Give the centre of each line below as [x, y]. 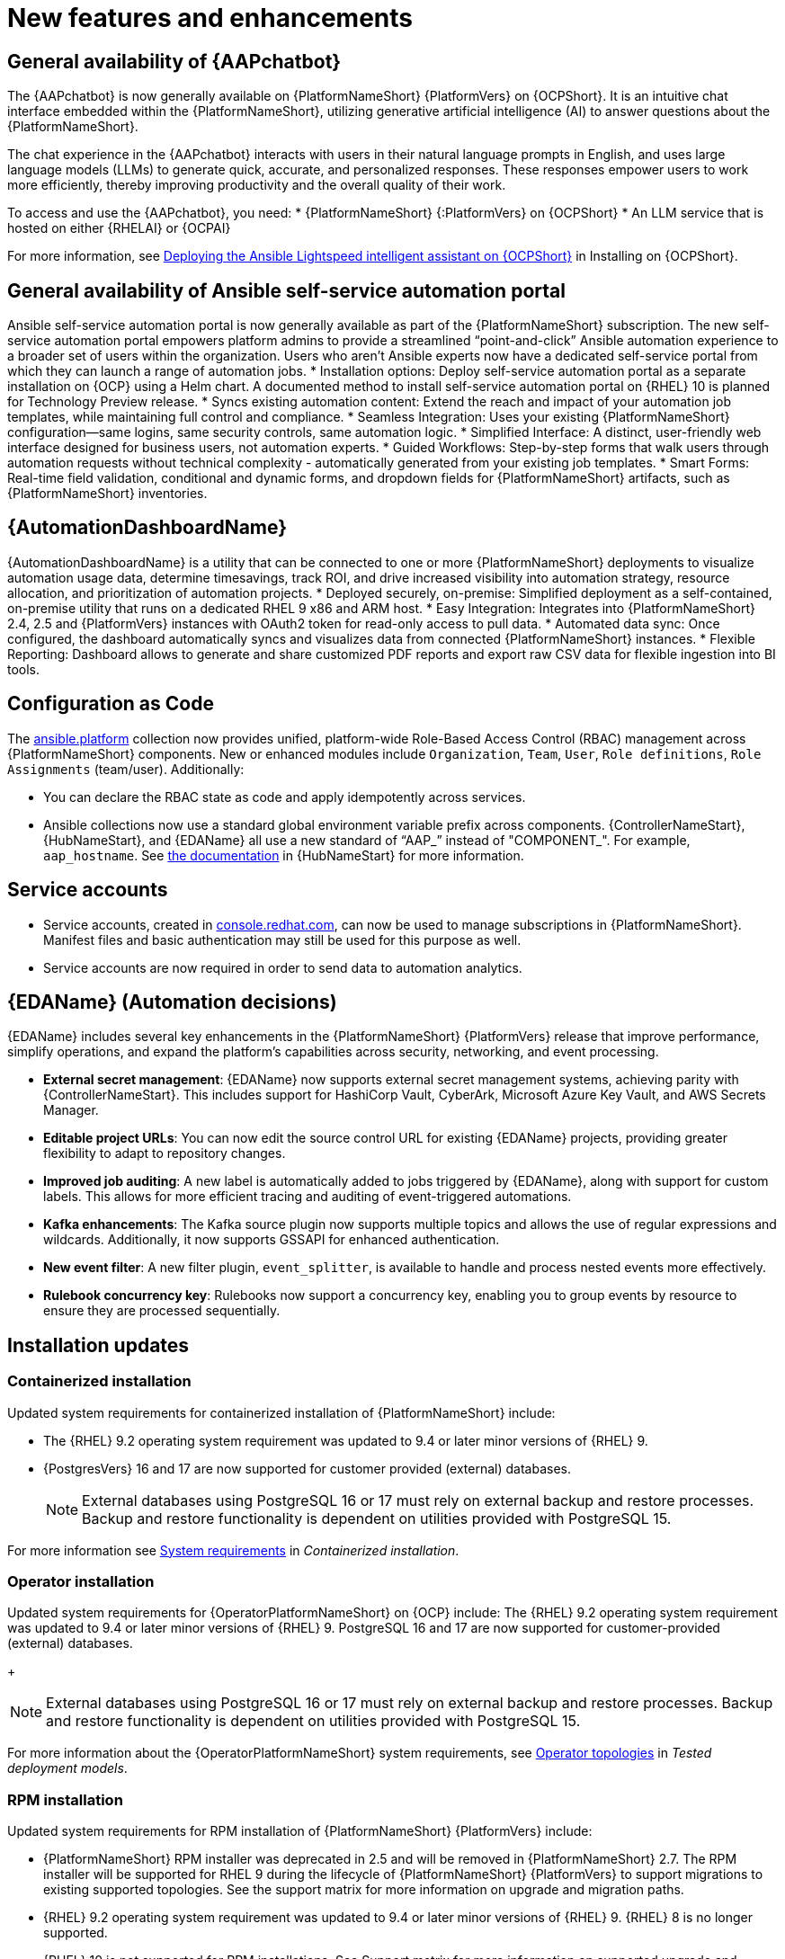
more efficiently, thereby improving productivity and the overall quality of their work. [257, 185]
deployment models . [67, 1768]
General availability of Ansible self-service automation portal [286, 290]
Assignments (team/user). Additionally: [126, 769]
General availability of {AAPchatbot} [174, 61]
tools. [24, 669]
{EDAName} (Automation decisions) [172, 1002]
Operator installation [81, 1581]
